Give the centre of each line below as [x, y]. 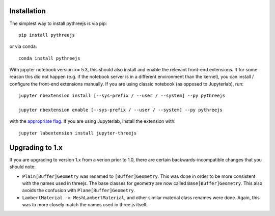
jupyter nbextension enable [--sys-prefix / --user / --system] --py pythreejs [120, 110]
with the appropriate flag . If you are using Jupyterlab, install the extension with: [92, 121]
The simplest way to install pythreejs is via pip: [58, 23]
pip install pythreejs [47, 35]
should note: [22, 167]
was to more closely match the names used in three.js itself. [85, 205]
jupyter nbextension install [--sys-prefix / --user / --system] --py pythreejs [122, 96]
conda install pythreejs [49, 58]
